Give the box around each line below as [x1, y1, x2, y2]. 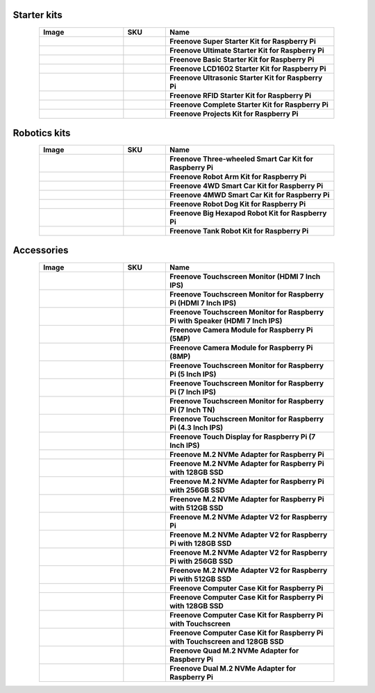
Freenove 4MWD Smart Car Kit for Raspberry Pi [169, 190, 330, 200]
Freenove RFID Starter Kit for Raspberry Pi [169, 90, 312, 100]
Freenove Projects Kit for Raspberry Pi [169, 108, 299, 118]
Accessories [12, 244, 69, 256]
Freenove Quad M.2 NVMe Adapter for [169, 646, 299, 656]
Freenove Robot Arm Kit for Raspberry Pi [169, 172, 307, 182]
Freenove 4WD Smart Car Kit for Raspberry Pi [169, 181, 324, 191]
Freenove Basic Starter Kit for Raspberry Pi [169, 54, 315, 64]
